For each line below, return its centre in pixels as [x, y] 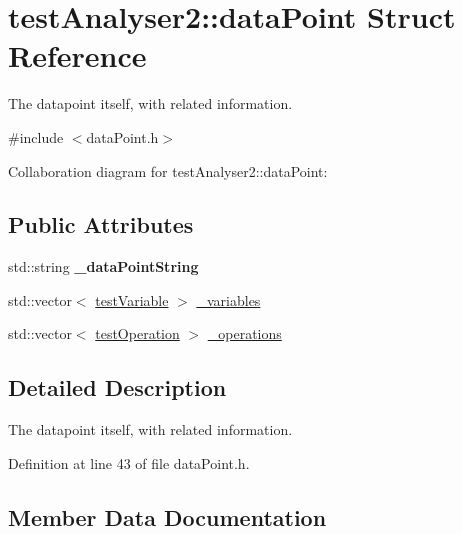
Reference [77, 55]
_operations [244, 333]
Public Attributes [101, 224]
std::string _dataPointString [103, 266]
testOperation [137, 333]
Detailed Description [117, 387]
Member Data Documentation [167, 516]
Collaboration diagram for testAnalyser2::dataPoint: [168, 170]
